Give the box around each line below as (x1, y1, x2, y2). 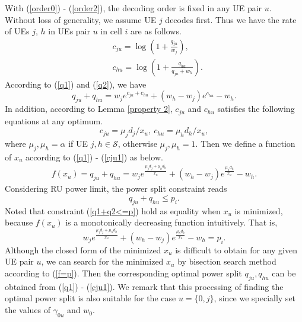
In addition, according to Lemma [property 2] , (5, 102, 173, 115)
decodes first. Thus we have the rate (165, 13, 297, 25)
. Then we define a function (195, 137, 295, 150)
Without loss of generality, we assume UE (5, 13, 157, 25)
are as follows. (131, 25, 182, 37)
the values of (5, 304, 51, 316)
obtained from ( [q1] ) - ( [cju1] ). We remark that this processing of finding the (5, 280, 284, 292)
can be (272, 267, 296, 279)
